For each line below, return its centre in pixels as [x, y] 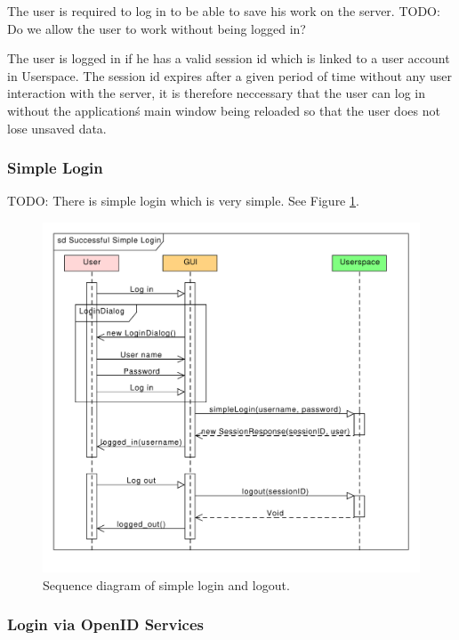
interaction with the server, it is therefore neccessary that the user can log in [217, 93]
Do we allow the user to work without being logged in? [157, 28]
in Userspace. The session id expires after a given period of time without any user [230, 75]
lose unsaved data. [57, 128]
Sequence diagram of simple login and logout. [166, 584]
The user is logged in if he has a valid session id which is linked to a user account [229, 58]
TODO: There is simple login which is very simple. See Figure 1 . [183, 201]
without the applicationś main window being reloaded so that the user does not [224, 110]
